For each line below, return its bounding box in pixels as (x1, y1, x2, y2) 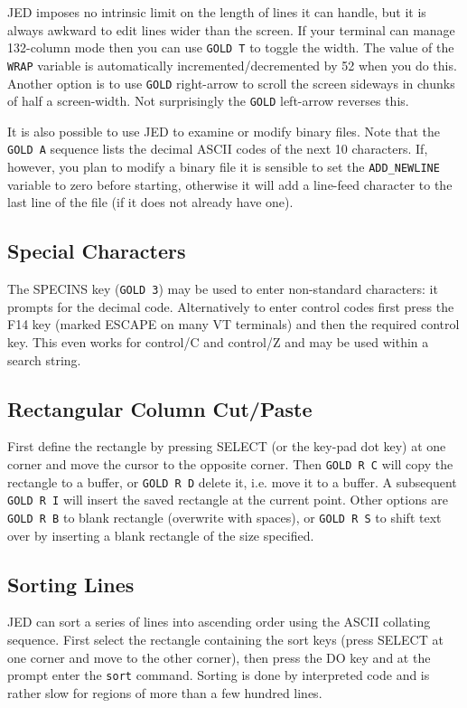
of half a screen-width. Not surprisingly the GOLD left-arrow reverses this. (7, 91, 409, 110)
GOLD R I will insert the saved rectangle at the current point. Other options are (7, 490, 448, 509)
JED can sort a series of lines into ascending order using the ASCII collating (7, 612, 431, 631)
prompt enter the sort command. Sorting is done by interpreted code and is (7, 666, 430, 684)
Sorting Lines (7, 570, 135, 598)
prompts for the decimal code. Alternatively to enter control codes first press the (7, 297, 454, 316)
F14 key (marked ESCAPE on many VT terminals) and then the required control (7, 315, 460, 334)
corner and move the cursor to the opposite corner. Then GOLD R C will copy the (7, 454, 453, 473)
